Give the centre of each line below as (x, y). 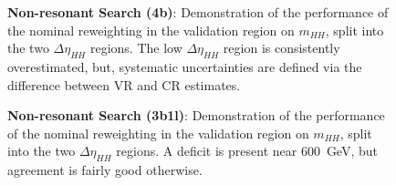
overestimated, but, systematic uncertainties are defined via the (185, 66)
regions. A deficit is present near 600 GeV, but (247, 151)
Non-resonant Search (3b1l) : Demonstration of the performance (196, 115)
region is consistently (281, 48)
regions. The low (136, 48)
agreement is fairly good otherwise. (105, 170)
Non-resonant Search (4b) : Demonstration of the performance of (198, 12)
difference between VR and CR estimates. (124, 84)
